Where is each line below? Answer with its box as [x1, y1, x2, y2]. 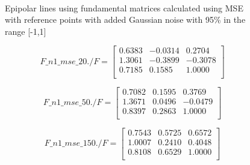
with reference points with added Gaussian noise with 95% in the [5, 13, 246, 26]
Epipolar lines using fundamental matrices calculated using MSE [5, 1, 243, 14]
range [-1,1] [5, 25, 46, 37]
